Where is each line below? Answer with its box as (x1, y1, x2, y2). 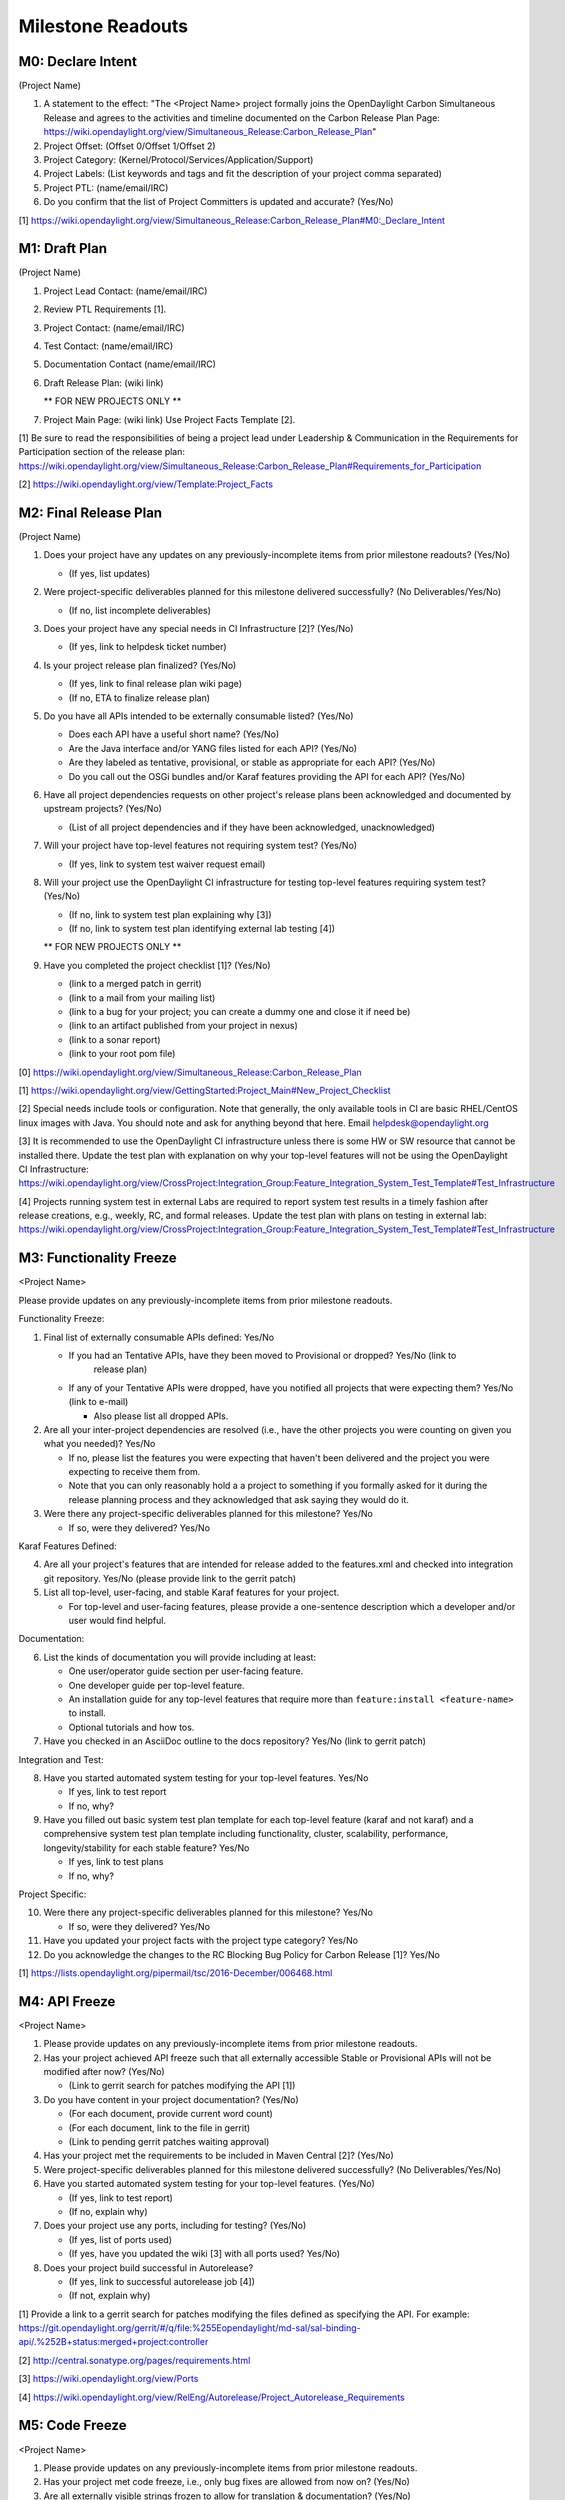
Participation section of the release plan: (18, 446, 185, 458)
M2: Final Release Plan (18, 504, 163, 521)
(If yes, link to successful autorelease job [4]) (68, 2275, 255, 2287)
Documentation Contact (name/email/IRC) (43, 358, 217, 370)
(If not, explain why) (68, 2290, 151, 2302)
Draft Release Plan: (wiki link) (43, 376, 164, 389)
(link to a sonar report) (68, 1033, 161, 1045)
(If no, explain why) (68, 2205, 149, 2217)
